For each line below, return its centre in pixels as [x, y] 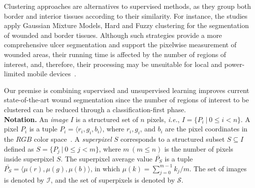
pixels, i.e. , [163, 119]
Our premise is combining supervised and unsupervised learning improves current [127, 90]
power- [234, 64]
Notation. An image [36, 119]
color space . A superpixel [73, 139]
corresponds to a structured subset [173, 139]
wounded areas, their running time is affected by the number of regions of [115, 54]
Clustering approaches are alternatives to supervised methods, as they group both [127, 6]
